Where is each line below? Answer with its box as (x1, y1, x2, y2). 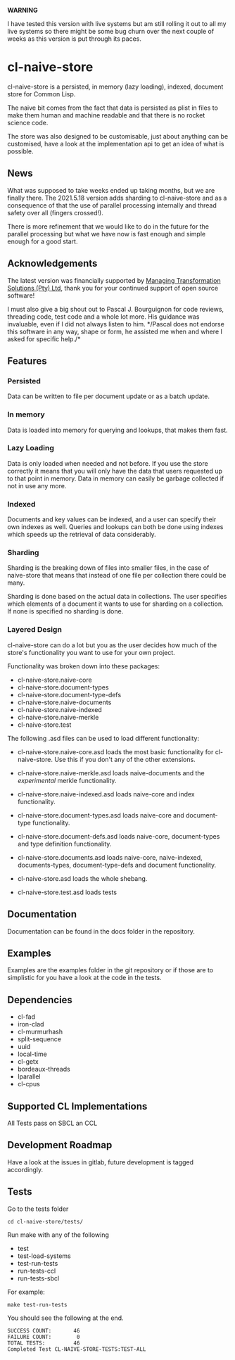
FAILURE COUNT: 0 (7, 1333, 80, 1340)
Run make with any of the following (7, 1231, 109, 1239)
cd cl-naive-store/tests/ (7, 1218, 83, 1225)
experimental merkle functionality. (17, 776, 117, 784)
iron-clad (17, 1020, 44, 1029)
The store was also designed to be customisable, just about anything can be (7, 132, 229, 140)
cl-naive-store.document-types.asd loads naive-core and (17, 811, 184, 819)
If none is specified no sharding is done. (7, 607, 124, 616)
